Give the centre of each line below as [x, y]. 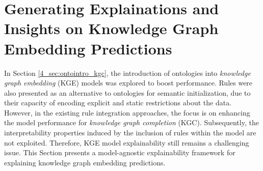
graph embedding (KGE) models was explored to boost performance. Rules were [128, 83]
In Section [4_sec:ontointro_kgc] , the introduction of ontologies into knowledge [127, 73]
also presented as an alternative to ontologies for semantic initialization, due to [127, 92]
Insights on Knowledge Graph [111, 28]
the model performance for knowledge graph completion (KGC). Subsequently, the [131, 122]
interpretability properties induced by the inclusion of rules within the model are [130, 133]
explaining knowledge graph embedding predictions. [85, 162]
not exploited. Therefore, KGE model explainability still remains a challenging [127, 142]
